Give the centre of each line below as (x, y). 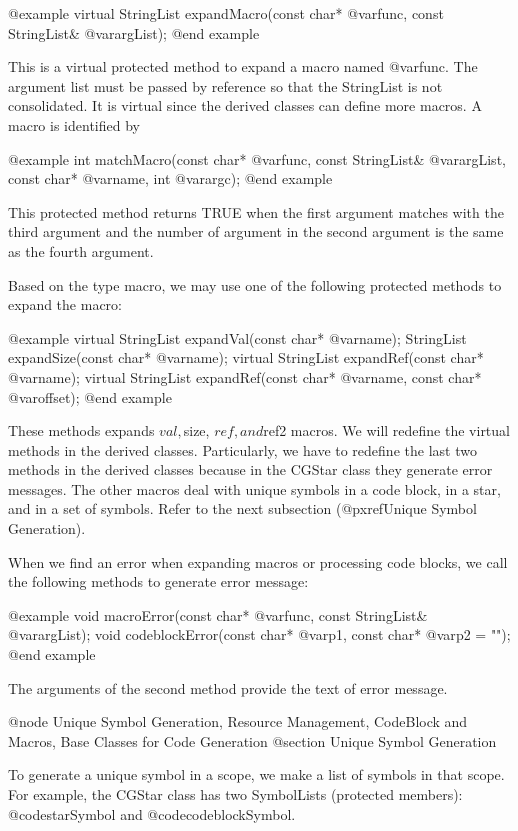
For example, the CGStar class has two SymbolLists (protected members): (235, 794)
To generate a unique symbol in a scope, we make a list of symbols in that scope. (256, 774)
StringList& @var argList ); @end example (134, 32)
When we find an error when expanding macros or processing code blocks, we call (258, 561)
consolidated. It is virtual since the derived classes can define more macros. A (245, 105)
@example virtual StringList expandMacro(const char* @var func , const (226, 13)
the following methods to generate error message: (158, 581)
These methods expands (81, 430)
